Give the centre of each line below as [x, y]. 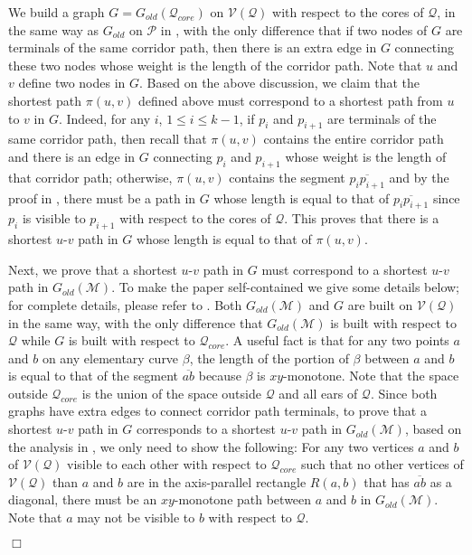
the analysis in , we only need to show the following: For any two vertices [211, 446]
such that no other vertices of [382, 464]
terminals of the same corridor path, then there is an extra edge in [193, 47]
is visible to [54, 218]
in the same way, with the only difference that [136, 322]
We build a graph [57, 12]
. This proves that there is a [362, 218]
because [220, 376]
